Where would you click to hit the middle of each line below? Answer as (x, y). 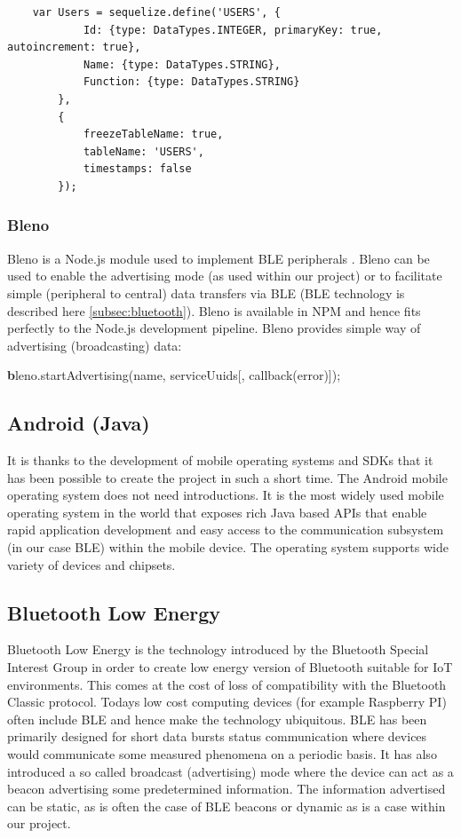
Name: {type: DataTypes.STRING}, (182, 64)
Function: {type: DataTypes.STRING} (191, 82)
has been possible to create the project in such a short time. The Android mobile (227, 477)
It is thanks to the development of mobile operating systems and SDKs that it (220, 460)
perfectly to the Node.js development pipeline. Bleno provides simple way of (214, 328)
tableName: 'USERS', (143, 151)
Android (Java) (79, 423)
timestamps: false (137, 169)
